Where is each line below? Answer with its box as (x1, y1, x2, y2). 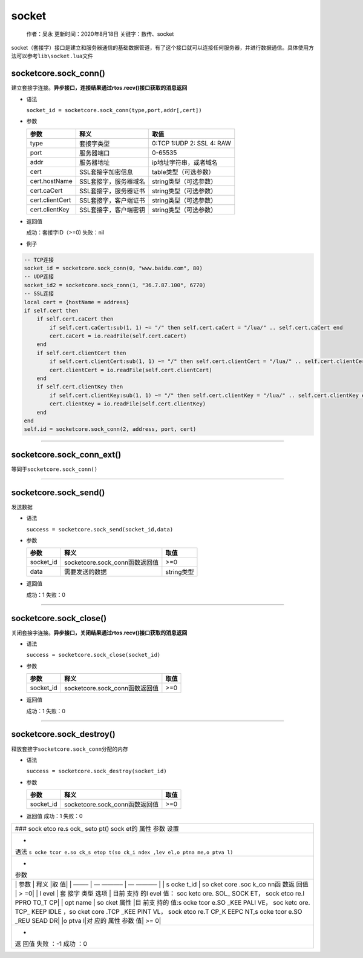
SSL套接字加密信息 (79, 167, 133, 176)
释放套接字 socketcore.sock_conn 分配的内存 (11, 745, 128, 753)
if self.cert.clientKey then (36, 384, 123, 390)
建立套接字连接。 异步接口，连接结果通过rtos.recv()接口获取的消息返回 (11, 84, 188, 91)
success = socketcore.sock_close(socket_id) (26, 651, 161, 659)
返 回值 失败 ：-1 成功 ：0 (15, 940, 88, 948)
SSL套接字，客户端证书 (79, 196, 145, 204)
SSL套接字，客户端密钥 (79, 205, 145, 214)
